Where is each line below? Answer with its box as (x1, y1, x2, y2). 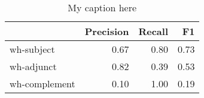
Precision (84, 24, 129, 38)
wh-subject (10, 42, 55, 56)
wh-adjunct (10, 59, 57, 73)
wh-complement (10, 77, 75, 90)
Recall (138, 24, 169, 38)
